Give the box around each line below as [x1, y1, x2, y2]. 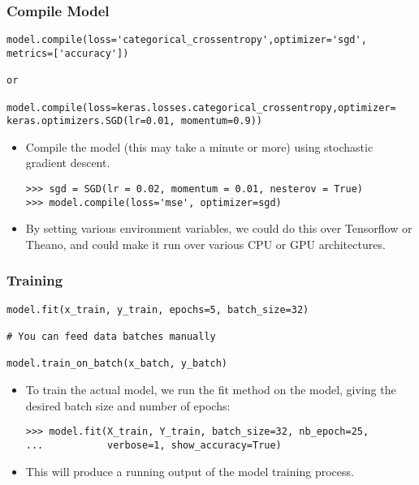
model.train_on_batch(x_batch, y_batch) [6, 358, 228, 370]
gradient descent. [25, 154, 110, 171]
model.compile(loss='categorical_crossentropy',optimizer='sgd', [6, 34, 367, 46]
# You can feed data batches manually [6, 331, 216, 343]
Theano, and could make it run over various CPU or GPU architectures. [25, 235, 386, 252]
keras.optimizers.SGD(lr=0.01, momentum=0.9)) [6, 115, 262, 127]
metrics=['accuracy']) [6, 47, 129, 59]
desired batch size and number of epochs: [25, 397, 231, 414]
